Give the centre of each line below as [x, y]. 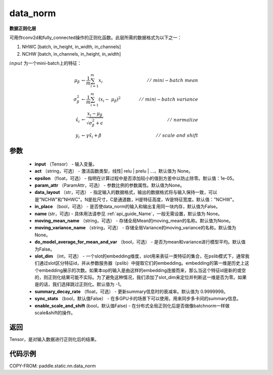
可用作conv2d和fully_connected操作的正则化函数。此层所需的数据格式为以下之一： [96, 37]
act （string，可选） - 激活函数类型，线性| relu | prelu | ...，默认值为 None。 [114, 171]
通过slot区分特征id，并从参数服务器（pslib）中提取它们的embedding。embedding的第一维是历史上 [142, 263]
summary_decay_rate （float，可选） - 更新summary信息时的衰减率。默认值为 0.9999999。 [131, 291]
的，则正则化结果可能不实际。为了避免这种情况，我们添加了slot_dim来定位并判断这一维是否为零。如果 [141, 277]
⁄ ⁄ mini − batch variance [169, 99]
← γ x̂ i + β [92, 136]
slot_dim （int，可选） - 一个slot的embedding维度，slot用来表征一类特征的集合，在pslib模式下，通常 [140, 256]
